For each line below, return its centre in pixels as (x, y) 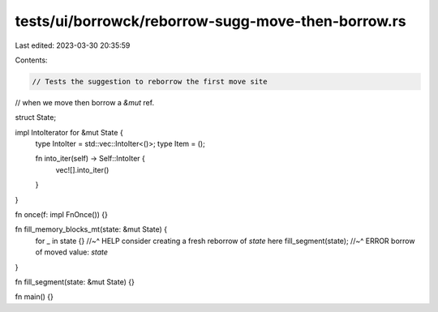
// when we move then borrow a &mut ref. (84, 102)
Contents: (31, 60)
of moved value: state (72, 252)
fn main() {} (34, 297)
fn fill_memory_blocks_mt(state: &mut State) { (91, 229)
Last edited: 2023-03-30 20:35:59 (73, 45)
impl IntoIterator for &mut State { (69, 132)
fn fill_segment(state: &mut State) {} (75, 282)
